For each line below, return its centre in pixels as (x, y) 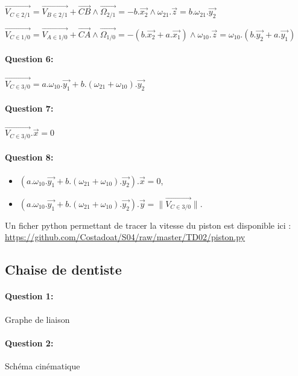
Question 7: (29, 108)
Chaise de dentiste (63, 269)
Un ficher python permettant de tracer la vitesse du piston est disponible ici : (148, 225)
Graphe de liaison (37, 319)
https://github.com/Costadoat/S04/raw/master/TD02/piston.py (125, 237)
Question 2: (29, 343)
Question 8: (29, 157)
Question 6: (29, 59)
